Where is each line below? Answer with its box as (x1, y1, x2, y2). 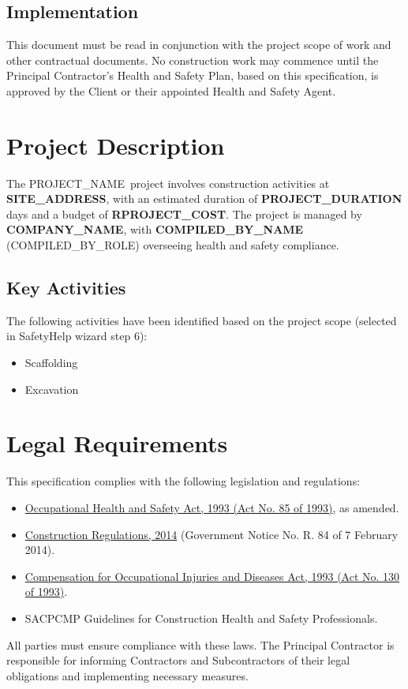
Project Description (6, 129, 225, 161)
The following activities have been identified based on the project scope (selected (6, 312, 397, 328)
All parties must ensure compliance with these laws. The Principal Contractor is (6, 636, 395, 653)
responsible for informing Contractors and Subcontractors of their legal (6, 652, 350, 668)
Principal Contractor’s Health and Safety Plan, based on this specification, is (6, 67, 379, 84)
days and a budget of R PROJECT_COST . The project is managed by (6, 205, 362, 222)
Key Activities (6, 275, 126, 300)
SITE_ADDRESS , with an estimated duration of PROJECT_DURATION (6, 190, 402, 207)
